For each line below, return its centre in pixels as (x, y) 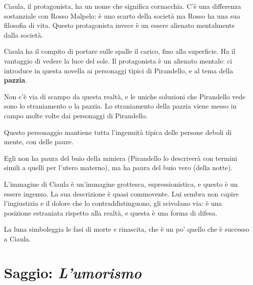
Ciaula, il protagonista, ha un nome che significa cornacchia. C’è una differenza (123, 6)
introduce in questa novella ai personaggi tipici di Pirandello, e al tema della (119, 70)
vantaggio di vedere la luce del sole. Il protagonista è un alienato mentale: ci (118, 60)
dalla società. (23, 34)
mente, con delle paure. (39, 142)
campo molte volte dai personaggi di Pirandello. (76, 115)
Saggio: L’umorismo (73, 272)
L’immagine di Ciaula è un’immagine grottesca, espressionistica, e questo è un (121, 184)
